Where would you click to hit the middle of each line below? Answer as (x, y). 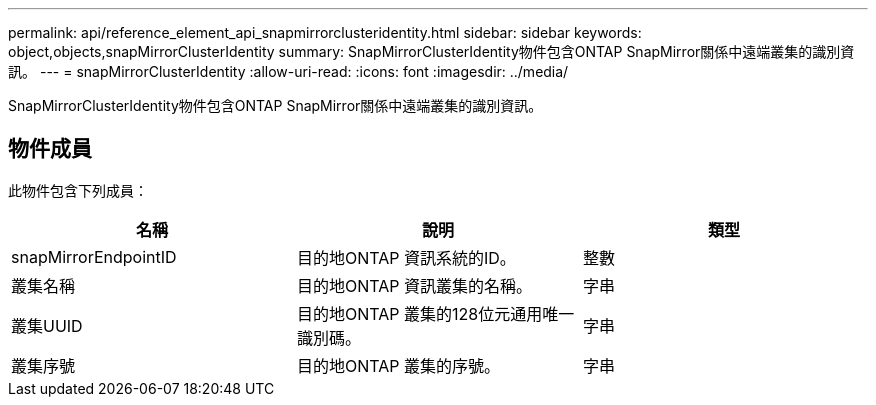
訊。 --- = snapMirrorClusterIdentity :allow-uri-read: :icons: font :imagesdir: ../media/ (288, 71)
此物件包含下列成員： (78, 190)
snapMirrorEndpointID (94, 256)
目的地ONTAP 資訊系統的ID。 (406, 257)
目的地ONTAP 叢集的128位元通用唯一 (435, 313)
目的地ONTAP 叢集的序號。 (398, 365)
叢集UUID (47, 325)
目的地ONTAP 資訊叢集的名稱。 (414, 285)
